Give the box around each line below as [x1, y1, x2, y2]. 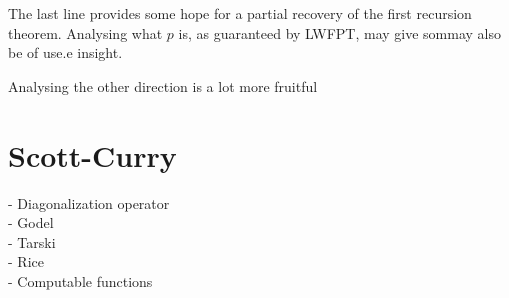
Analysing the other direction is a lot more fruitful [8, 75, 318, 96]
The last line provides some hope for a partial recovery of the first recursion [8, 3, 472, 23]
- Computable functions [8, 270, 153, 291]
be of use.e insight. [8, 42, 123, 63]
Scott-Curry [8, 134, 177, 175]
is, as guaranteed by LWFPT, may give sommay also [178, 22, 502, 43]
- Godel [8, 212, 54, 233]
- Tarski [8, 231, 56, 252]
